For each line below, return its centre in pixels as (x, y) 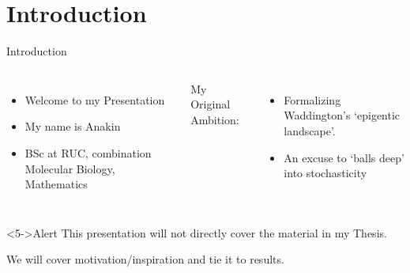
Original (211, 104)
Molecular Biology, (70, 168)
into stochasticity (325, 173)
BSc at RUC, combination (88, 152)
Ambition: (215, 119)
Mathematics (56, 184)
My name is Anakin (73, 126)
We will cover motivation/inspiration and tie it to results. (145, 259)
